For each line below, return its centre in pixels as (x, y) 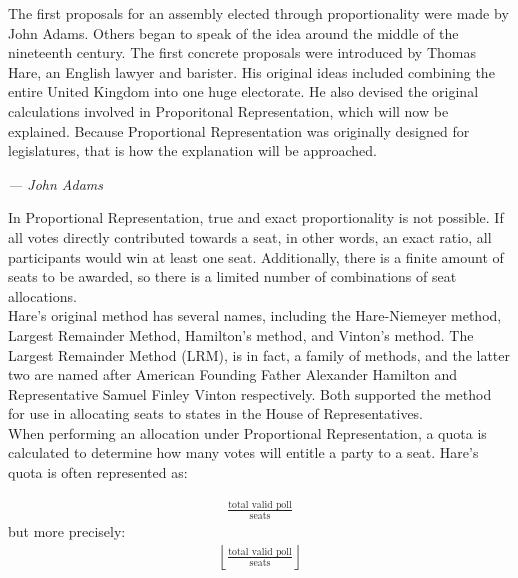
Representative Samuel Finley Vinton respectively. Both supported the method (250, 393)
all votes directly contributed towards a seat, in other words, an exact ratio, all (250, 236)
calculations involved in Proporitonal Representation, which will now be (228, 110)
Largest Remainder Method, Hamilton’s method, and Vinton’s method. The (241, 334)
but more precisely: (67, 530)
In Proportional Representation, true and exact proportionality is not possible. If (256, 217)
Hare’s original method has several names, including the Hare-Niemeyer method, (255, 315)
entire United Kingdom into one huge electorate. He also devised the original (243, 91)
